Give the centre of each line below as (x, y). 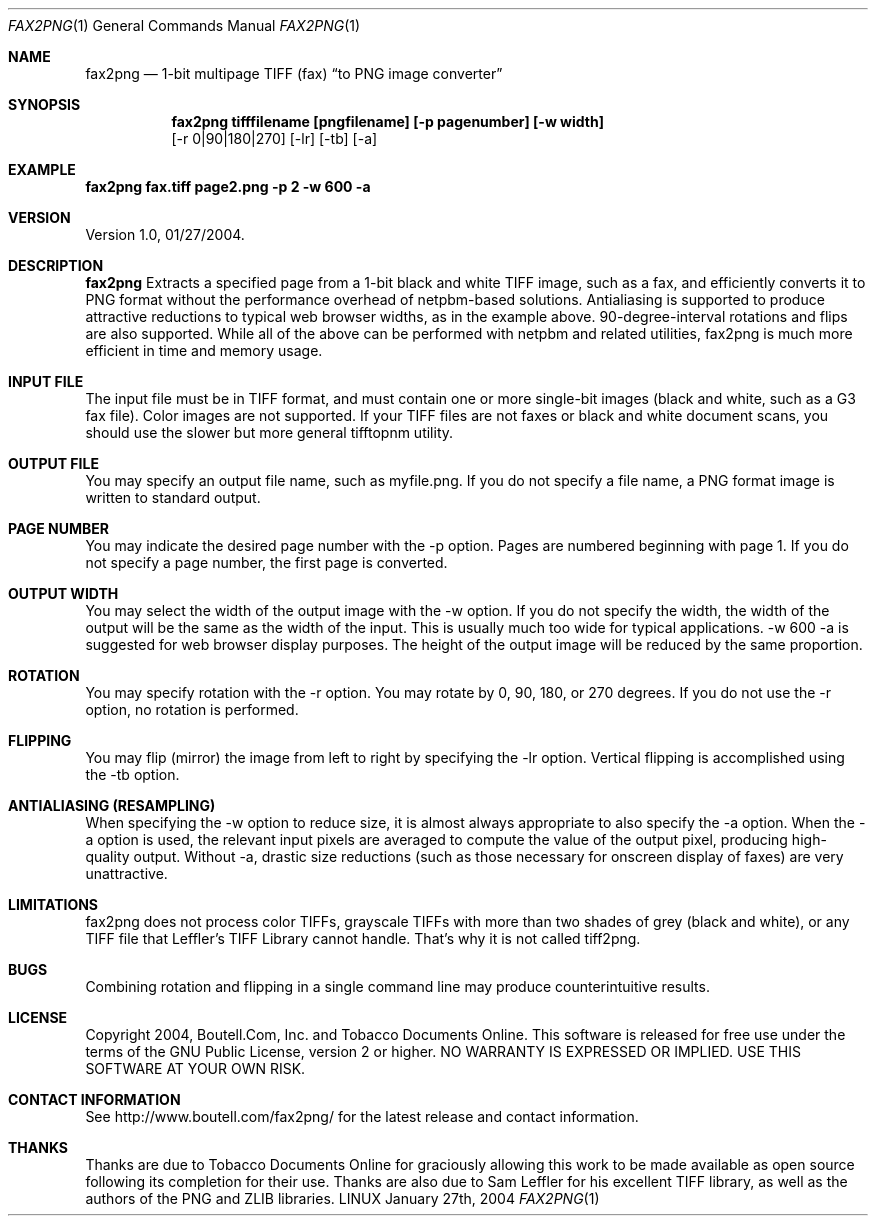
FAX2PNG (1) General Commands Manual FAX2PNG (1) (184, 25)
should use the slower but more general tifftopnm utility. (269, 432)
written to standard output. (173, 497)
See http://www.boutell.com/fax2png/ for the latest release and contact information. (362, 1116)
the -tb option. (132, 774)
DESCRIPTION (56, 265)
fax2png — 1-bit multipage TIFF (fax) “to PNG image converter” (294, 73)
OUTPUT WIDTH (63, 593)
